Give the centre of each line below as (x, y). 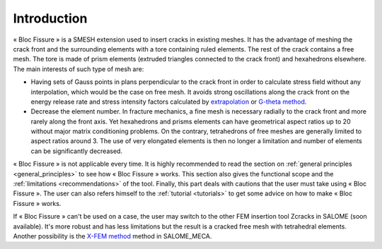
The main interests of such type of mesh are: (79, 69)
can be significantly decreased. (77, 151)
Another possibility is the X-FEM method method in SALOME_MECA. (112, 236)
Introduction (50, 18)
